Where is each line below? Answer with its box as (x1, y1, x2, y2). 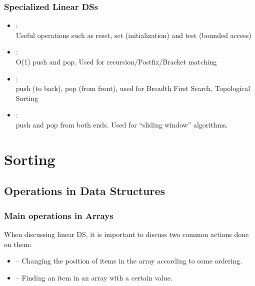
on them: (4, 238, 31, 249)
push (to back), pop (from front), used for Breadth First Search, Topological (15, 83, 250, 93)
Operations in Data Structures (4, 183, 165, 198)
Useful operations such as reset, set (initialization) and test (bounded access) (15, 29, 251, 40)
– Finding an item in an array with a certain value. (15, 272, 172, 282)
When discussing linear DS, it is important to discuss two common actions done (4, 228, 249, 239)
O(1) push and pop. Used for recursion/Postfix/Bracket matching (15, 56, 217, 66)
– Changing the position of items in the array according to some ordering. (15, 255, 242, 266)
